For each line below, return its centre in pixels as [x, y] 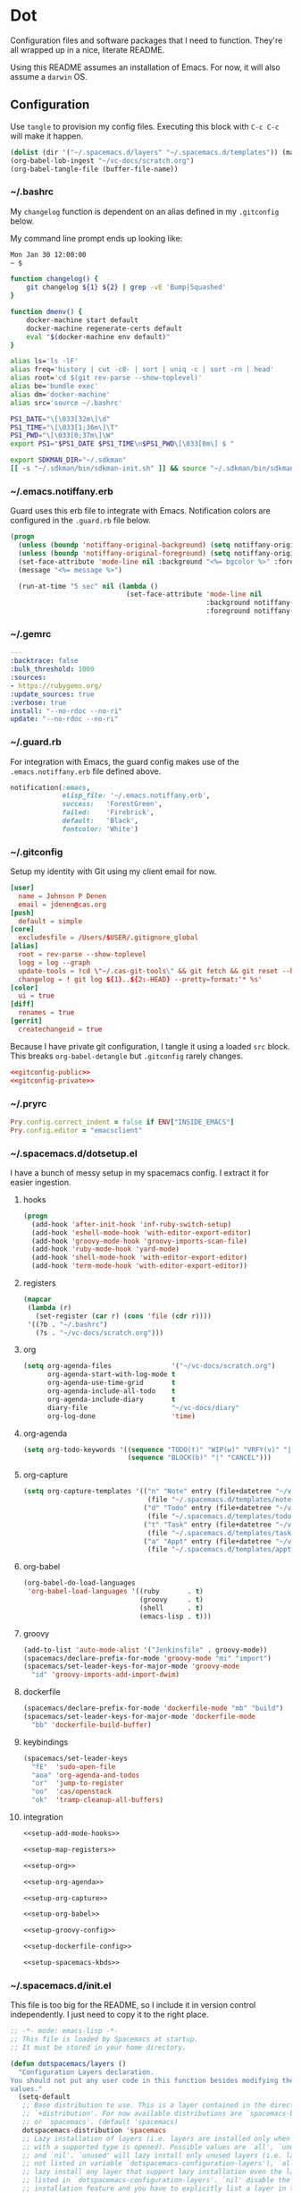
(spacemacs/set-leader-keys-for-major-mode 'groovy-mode [131, 1666]
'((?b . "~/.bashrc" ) [67, 1324]
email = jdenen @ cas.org [62, 905]
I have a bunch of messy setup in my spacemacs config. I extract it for [139, 1172]
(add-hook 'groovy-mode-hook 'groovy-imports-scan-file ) [140, 1241]
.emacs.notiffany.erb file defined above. [86, 771]
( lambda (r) [50, 1307]
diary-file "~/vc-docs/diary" [143, 1407]
